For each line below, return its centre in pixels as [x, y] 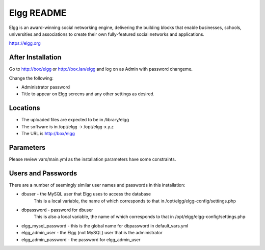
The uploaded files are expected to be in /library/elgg [75, 120]
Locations [25, 108]
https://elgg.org [25, 43]
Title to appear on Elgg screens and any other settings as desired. [88, 94]
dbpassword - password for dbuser [57, 210]
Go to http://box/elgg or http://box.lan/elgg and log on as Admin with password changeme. [101, 69]
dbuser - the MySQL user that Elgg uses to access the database [86, 194]
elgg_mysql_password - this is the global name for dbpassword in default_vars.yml [105, 225]
